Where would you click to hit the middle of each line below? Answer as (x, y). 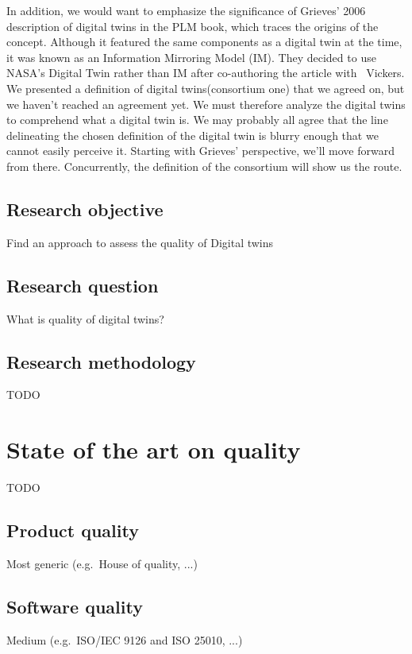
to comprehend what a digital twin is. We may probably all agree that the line (197, 120)
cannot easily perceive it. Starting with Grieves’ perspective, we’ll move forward (200, 151)
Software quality (75, 606)
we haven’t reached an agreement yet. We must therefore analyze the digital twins (206, 104)
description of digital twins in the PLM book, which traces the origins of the (193, 26)
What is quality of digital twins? (85, 318)
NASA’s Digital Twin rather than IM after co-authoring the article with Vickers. (206, 73)
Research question (83, 285)
